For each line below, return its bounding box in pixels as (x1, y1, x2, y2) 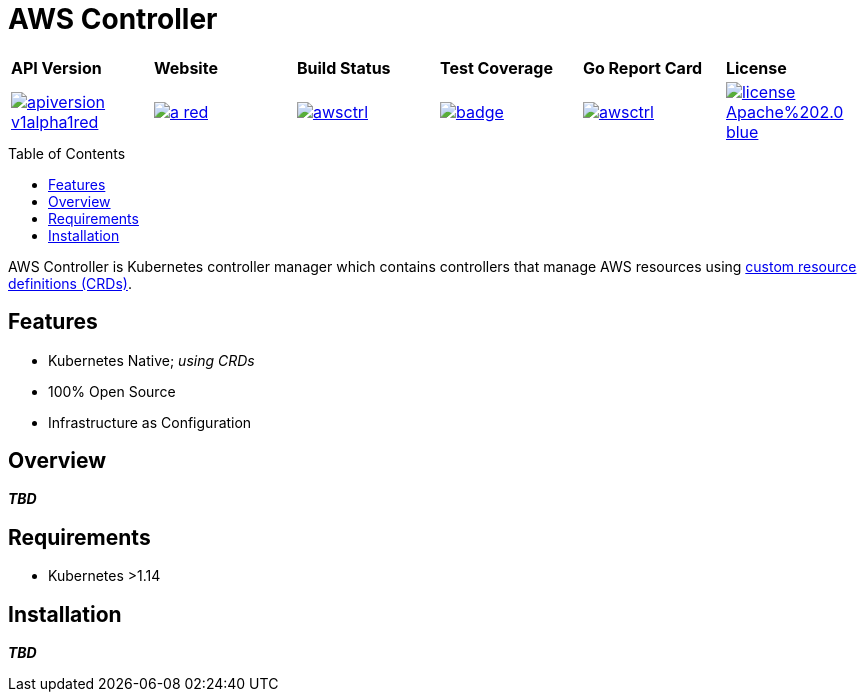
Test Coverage (439, 57, 553, 78)
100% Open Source (48, 382, 176, 400)
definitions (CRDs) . (8, 274, 132, 292)
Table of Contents (8, 144, 126, 162)
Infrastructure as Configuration (48, 413, 252, 431)
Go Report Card (582, 57, 703, 78)
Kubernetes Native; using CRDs (48, 351, 255, 369)
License (725, 57, 787, 78)
